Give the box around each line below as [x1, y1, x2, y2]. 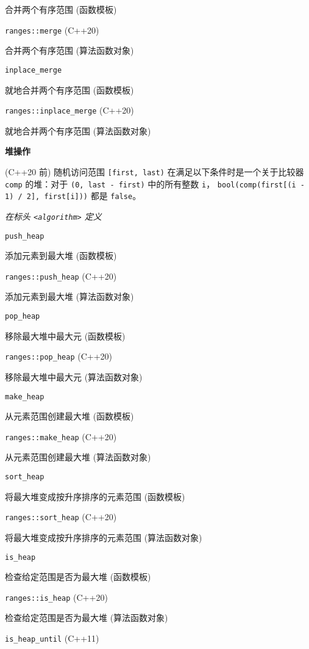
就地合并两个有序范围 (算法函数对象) [5, 124, 151, 137]
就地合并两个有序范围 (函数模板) [5, 83, 134, 96]
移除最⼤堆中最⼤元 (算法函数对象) [5, 370, 143, 383]
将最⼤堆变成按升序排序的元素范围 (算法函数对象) [5, 531, 202, 543]
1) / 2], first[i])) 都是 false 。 [5, 189, 141, 202]
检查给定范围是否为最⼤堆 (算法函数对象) [5, 611, 168, 624]
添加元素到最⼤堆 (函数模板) [5, 249, 117, 262]
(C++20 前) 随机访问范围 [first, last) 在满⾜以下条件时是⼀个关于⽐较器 [5, 165, 304, 178]
